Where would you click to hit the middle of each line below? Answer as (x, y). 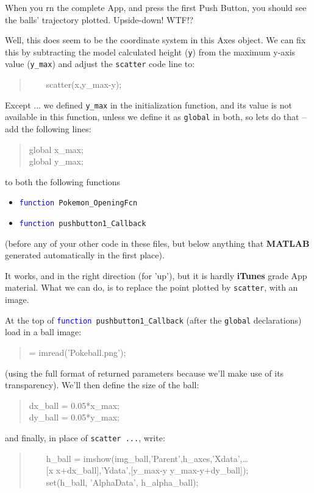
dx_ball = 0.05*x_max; (74, 405)
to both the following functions (63, 181)
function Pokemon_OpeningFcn (78, 203)
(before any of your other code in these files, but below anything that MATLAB (157, 243)
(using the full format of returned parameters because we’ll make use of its (145, 373)
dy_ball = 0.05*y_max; (74, 417)
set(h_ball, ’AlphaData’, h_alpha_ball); (122, 482)
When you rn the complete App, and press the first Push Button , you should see (156, 7)
